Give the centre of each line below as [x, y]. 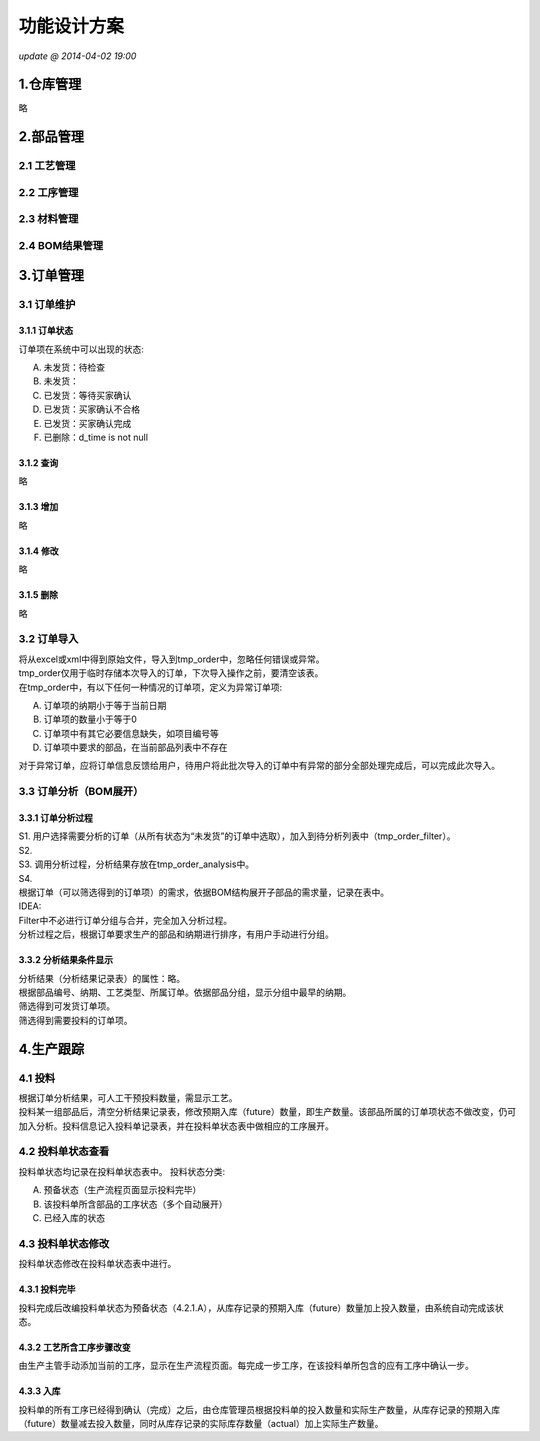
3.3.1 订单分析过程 [56, 818]
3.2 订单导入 [48, 639]
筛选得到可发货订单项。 [66, 1006]
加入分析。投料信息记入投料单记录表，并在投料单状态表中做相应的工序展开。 [176, 1126]
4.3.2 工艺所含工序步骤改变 [74, 1347]
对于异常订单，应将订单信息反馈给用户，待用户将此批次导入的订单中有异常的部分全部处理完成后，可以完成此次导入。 [259, 766]
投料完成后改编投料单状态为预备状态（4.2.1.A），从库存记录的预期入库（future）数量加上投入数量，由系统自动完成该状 [261, 1307]
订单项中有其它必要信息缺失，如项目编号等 [131, 733]
